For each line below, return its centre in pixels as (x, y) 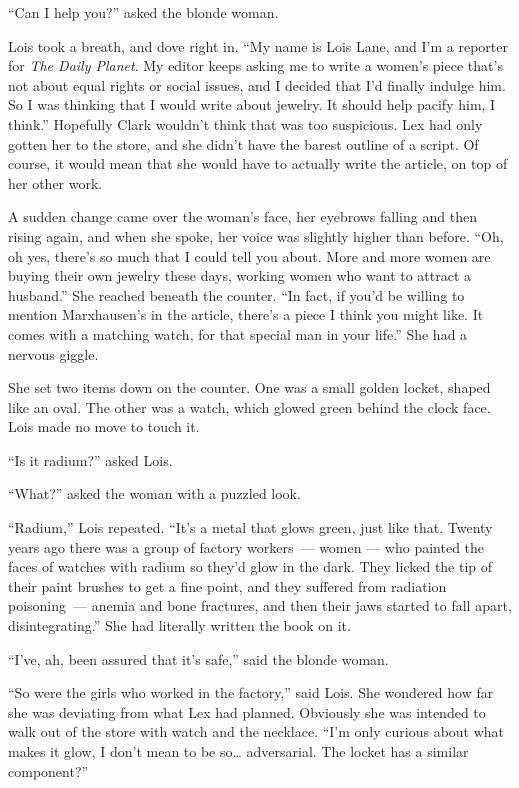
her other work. (55, 182)
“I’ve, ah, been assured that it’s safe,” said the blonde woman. (198, 658)
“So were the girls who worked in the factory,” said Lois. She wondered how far (251, 692)
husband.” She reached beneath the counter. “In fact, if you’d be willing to (236, 294)
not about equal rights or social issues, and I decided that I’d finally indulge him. (257, 84)
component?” (48, 770)
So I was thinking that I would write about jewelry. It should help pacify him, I (252, 104)
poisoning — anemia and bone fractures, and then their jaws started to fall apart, (260, 605)
